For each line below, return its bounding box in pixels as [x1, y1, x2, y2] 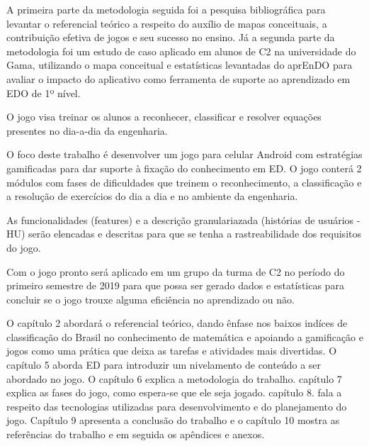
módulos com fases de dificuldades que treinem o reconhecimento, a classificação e [6, 174, 362, 189]
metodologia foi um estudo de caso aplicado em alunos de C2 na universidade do [6, 43, 356, 58]
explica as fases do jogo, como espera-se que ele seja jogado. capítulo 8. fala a [6, 385, 342, 400]
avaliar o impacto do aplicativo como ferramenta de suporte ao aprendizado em [6, 71, 351, 86]
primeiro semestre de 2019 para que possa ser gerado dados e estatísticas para [6, 278, 344, 293]
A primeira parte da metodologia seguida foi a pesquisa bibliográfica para [6, 2, 326, 16]
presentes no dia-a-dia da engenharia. [6, 123, 168, 138]
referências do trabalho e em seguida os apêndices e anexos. [6, 427, 265, 442]
